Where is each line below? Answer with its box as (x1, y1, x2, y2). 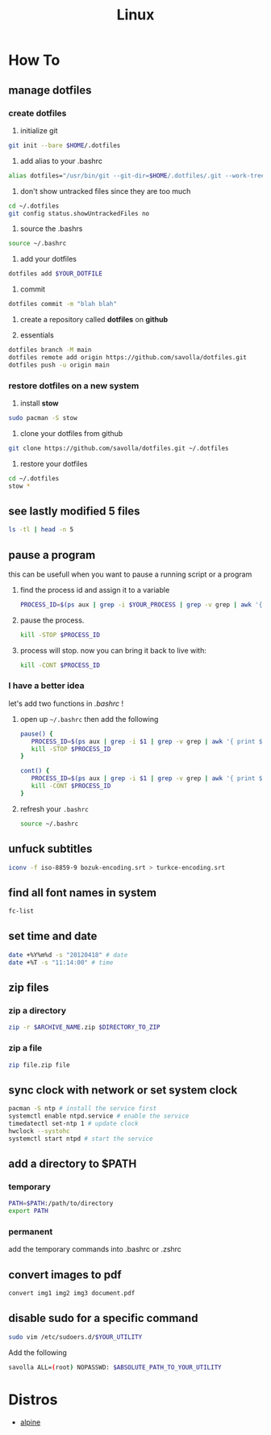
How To (8, 51, 60, 69)
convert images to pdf (8, 1268, 123, 1282)
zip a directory (8, 1005, 67, 1016)
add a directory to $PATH (8, 1156, 137, 1170)
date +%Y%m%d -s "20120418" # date (8, 950, 128, 959)
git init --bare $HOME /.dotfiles (8, 141, 121, 149)
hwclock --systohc (8, 1127, 70, 1135)
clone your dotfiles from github (19, 428, 123, 438)
